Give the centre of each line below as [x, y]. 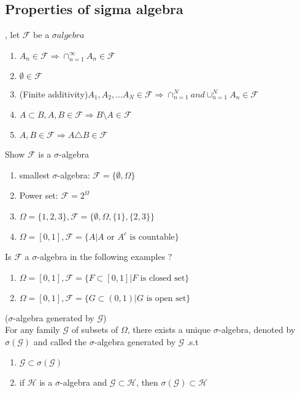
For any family [33, 330]
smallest [34, 174]
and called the [60, 341]
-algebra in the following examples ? [105, 256]
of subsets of [95, 330]
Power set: [39, 195]
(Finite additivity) [54, 93]
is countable [152, 237]
